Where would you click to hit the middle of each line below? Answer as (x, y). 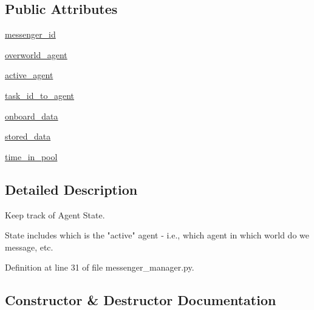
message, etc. (29, 247)
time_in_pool (31, 156)
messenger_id (30, 34)
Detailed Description (71, 189)
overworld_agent (36, 54)
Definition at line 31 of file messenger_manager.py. (100, 267)
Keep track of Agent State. (55, 214)
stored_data (28, 136)
